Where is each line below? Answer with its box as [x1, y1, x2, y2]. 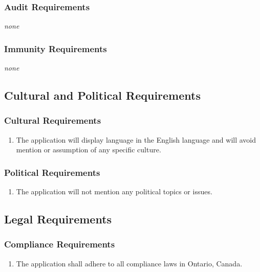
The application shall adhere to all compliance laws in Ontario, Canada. [16, 258, 243, 268]
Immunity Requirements [4, 42, 107, 55]
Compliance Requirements [4, 238, 115, 251]
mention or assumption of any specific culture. [16, 144, 161, 155]
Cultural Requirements [4, 114, 101, 127]
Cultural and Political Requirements [4, 87, 201, 103]
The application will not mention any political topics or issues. [16, 186, 212, 197]
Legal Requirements [4, 211, 112, 227]
